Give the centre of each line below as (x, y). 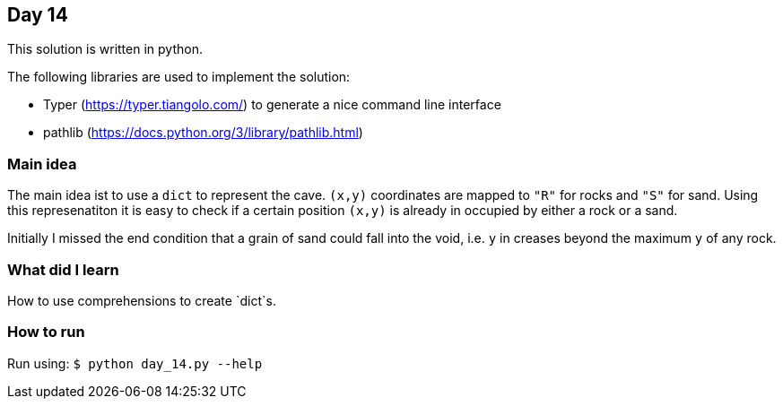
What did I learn (63, 269)
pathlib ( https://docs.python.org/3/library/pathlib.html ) (203, 133)
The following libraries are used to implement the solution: (179, 77)
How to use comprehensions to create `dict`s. (142, 300)
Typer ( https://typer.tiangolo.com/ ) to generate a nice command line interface (272, 105)
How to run (46, 332)
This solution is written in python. (105, 49)
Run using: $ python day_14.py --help (135, 363)
